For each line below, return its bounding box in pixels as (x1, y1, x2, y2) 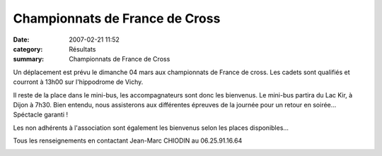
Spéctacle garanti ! (13, 110, 69, 119)
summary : (13, 55, 45, 64)
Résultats (69, 44, 96, 53)
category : (13, 44, 43, 53)
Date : (13, 35, 30, 44)
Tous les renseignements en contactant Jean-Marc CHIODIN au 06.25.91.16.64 (13, 136, 243, 145)
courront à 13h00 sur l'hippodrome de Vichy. (13, 78, 144, 86)
